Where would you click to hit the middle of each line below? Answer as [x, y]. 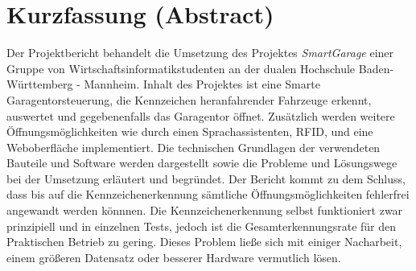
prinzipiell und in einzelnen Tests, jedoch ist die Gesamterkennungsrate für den [202, 226]
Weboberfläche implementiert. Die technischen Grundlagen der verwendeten [194, 147]
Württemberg [40, 84]
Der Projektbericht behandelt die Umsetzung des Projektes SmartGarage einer [200, 53]
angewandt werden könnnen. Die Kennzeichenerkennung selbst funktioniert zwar [205, 210]
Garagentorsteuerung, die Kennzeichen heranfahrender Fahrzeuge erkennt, [189, 99]
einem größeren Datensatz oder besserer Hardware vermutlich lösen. [174, 257]
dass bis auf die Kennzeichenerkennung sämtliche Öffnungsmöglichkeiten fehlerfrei [208, 194]
